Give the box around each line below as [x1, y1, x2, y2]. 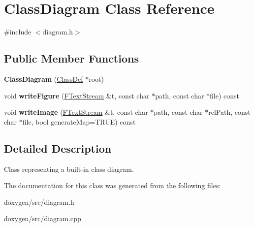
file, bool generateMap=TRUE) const [22, 116, 136, 127]
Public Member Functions [4, 51, 139, 66]
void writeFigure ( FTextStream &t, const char [4, 90, 150, 100]
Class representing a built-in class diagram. [4, 163, 134, 174]
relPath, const [208, 107, 251, 117]
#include [4, 27, 32, 37]
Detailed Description [4, 140, 112, 156]
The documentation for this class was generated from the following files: [4, 180, 221, 191]
